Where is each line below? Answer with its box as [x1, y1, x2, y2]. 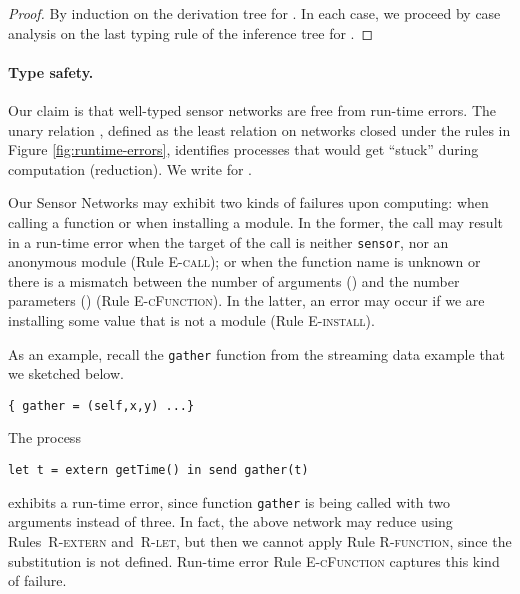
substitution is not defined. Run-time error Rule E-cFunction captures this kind [8, 550, 500, 571]
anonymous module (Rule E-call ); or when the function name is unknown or [8, 251, 481, 272]
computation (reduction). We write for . [8, 158, 252, 179]
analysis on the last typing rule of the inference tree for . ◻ [8, 22, 374, 43]
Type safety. [8, 61, 94, 82]
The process [8, 427, 81, 448]
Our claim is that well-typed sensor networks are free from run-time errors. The [8, 99, 497, 120]
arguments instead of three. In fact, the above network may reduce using [8, 511, 453, 532]
